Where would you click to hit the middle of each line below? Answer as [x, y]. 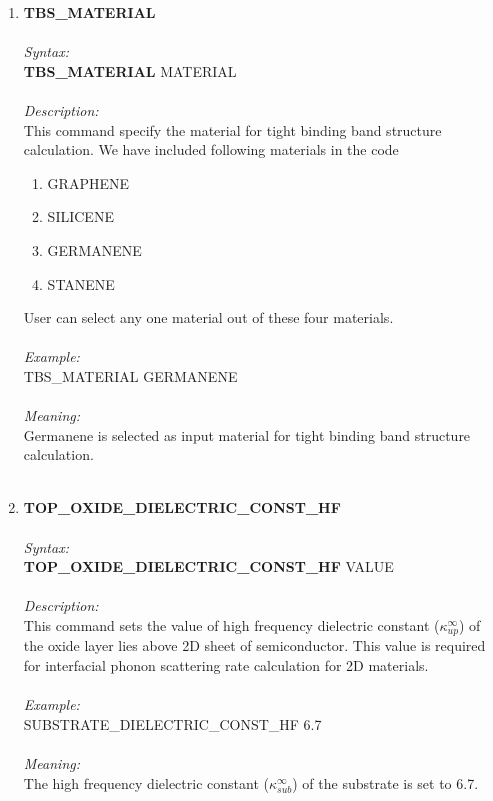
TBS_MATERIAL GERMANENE [130, 375]
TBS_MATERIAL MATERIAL [130, 70]
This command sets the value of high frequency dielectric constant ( [231, 625]
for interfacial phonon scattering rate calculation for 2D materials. [226, 665]
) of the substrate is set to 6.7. [385, 782]
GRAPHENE [88, 182]
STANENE [81, 283]
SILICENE [80, 216]
